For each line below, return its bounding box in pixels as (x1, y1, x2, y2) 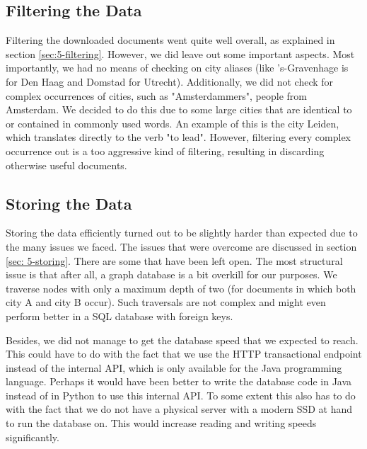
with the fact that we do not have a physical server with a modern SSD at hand (6, 402, 353, 416)
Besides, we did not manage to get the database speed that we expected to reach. (6, 332, 359, 347)
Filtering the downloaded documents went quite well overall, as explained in (6, 33, 335, 47)
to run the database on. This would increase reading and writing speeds (6, 416, 317, 431)
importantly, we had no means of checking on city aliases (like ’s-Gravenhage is (6, 60, 349, 75)
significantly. (6, 429, 59, 444)
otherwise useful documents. (6, 157, 127, 172)
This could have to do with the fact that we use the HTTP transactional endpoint (6, 346, 362, 361)
